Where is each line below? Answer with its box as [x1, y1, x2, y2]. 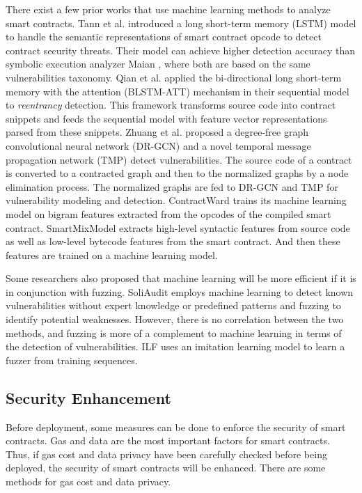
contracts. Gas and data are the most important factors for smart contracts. [6, 433, 330, 448]
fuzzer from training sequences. [6, 352, 138, 367]
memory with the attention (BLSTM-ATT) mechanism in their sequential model [6, 84, 349, 98]
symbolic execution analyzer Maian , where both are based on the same [6, 56, 310, 71]
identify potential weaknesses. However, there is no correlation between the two [6, 312, 344, 327]
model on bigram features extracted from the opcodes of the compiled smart [6, 206, 331, 221]
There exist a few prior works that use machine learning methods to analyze [6, 2, 331, 16]
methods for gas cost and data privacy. [6, 474, 171, 489]
